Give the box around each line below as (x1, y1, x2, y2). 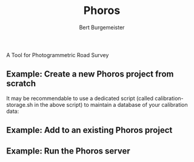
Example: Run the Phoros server (6, 146, 130, 156)
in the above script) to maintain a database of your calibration (34, 101, 188, 108)
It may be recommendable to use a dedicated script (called (6, 95, 153, 102)
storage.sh (6, 101, 33, 108)
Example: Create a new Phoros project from (6, 69, 174, 79)
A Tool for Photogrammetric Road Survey (6, 51, 109, 58)
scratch (6, 78, 36, 89)
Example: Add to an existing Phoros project (6, 125, 173, 135)
